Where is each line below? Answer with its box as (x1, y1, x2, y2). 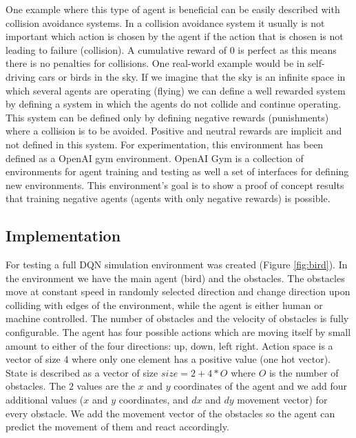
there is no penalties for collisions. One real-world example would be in (6, 56, 305, 70)
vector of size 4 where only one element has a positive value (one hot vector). (6, 352, 331, 366)
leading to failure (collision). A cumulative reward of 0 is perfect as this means (6, 42, 337, 57)
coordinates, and (118, 392, 189, 407)
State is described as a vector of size (6, 365, 158, 379)
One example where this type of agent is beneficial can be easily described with (6, 2, 340, 16)
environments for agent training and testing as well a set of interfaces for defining (6, 164, 349, 179)
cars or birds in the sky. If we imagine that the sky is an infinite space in (38, 69, 346, 83)
